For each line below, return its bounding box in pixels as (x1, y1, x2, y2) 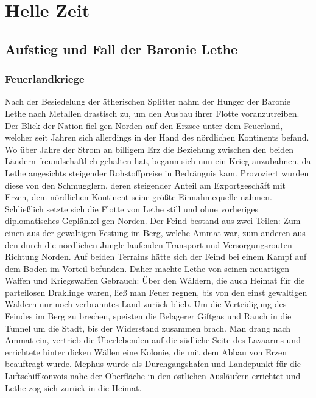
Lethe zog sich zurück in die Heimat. (5, 381, 142, 394)
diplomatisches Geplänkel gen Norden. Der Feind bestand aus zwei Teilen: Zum (5, 214, 301, 227)
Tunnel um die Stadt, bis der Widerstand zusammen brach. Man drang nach (5, 321, 291, 334)
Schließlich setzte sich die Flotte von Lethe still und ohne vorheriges (5, 202, 259, 215)
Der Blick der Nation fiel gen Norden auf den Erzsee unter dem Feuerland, (5, 119, 283, 131)
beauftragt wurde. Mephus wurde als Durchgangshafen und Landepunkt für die (5, 357, 301, 370)
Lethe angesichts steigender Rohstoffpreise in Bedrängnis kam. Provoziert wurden (5, 166, 309, 179)
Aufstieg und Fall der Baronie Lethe (5, 39, 237, 58)
